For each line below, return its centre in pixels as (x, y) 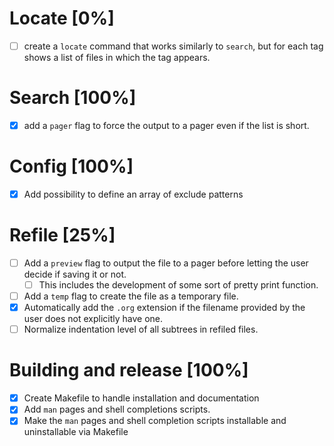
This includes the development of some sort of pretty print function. (178, 285)
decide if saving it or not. (75, 274)
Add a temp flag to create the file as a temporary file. (131, 296)
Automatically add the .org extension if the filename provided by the (164, 308)
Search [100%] (73, 98)
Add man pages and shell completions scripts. (117, 409)
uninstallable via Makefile (76, 432)
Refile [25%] (62, 235)
